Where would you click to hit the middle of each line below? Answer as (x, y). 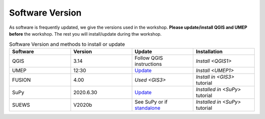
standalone (147, 108)
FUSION (21, 79)
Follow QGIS (149, 58)
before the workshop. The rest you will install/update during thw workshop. (85, 34)
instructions (148, 64)
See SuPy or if (151, 101)
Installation (209, 51)
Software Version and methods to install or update (67, 44)
